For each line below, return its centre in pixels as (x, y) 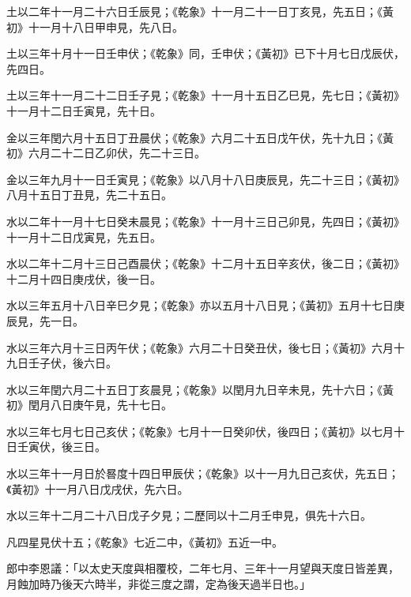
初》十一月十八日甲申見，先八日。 (95, 26)
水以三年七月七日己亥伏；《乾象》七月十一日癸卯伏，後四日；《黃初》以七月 (200, 431)
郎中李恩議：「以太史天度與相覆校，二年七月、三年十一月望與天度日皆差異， (203, 568)
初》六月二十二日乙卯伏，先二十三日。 (106, 153)
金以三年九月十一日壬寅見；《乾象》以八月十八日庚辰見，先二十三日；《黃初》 (205, 179)
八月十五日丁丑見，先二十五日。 (89, 195)
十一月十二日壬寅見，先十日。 (84, 110)
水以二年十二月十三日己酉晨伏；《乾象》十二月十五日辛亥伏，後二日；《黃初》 (205, 263)
